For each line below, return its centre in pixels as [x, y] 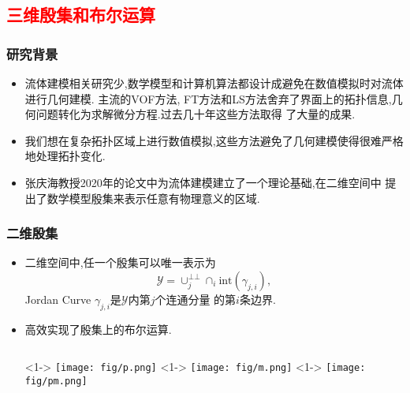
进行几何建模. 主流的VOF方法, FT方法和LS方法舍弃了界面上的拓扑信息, [208, 98]
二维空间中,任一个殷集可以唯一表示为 [120, 262]
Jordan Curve [58, 299]
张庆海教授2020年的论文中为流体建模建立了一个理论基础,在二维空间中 [203, 182]
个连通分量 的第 [196, 299]
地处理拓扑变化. [65, 156]
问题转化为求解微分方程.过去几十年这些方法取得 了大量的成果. [196, 114]
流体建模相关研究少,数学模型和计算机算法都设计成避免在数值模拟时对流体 [214, 83]
